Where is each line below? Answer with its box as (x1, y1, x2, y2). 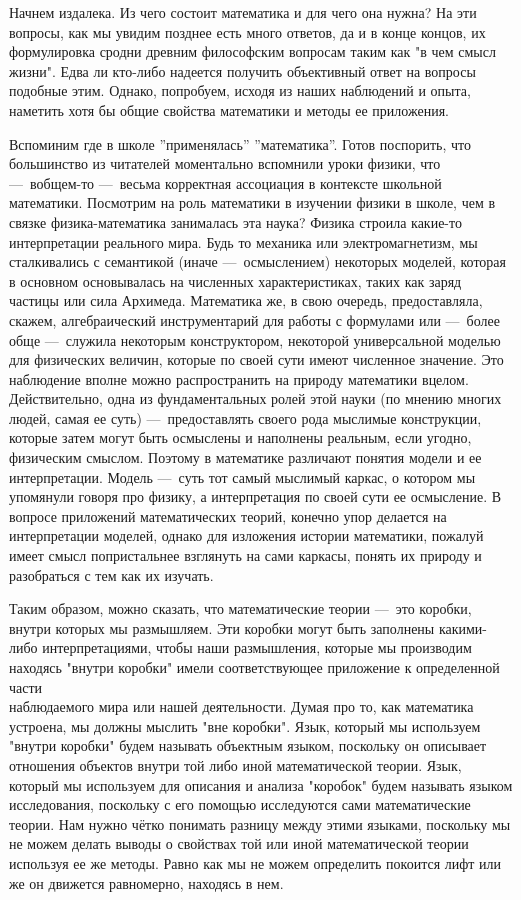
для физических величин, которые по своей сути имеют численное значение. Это (9, 349, 504, 370)
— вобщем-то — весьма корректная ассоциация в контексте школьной (9, 172, 442, 193)
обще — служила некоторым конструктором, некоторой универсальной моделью (9, 329, 501, 350)
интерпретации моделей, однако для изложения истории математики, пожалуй (9, 525, 484, 546)
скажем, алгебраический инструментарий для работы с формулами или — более (9, 309, 500, 330)
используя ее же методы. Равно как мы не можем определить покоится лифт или (9, 852, 502, 873)
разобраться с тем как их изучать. (9, 564, 214, 585)
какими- (438, 617, 488, 638)
